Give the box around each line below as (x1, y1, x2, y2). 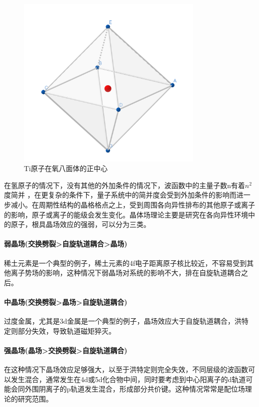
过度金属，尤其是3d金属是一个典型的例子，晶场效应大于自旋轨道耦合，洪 (4, 316, 242, 326)
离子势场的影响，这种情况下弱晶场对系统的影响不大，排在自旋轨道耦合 (10, 267, 241, 278)
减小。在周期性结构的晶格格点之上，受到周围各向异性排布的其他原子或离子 (10, 200, 255, 210)
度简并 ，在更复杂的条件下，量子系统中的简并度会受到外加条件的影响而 (4, 190, 237, 200)
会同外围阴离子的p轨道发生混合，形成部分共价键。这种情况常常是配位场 (10, 384, 245, 394)
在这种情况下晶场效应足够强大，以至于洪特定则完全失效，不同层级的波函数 (4, 364, 248, 375)
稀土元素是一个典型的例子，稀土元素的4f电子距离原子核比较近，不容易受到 (4, 257, 247, 268)
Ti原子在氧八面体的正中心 (24, 163, 108, 174)
